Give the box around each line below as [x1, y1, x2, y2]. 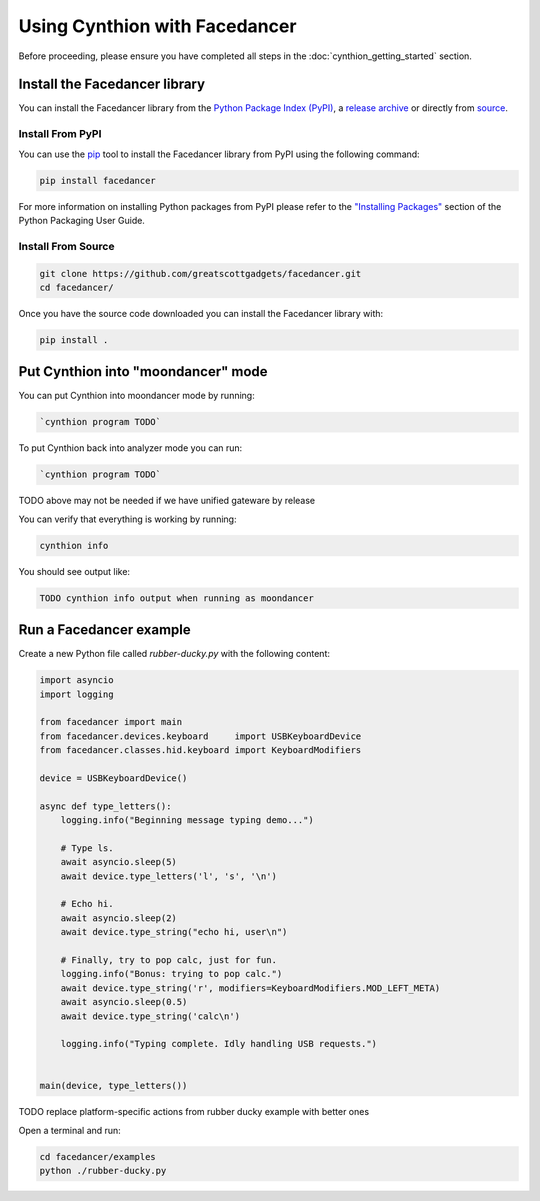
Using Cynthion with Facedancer [18, 15, 297, 37]
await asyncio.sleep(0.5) [60, 996, 188, 1008]
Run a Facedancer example [18, 621, 192, 639]
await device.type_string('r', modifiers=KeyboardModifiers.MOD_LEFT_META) [60, 982, 441, 994]
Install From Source [18, 239, 115, 253]
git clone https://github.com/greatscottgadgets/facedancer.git [39, 268, 362, 279]
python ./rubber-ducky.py [39, 1165, 167, 1177]
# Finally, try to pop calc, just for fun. [60, 954, 277, 965]
